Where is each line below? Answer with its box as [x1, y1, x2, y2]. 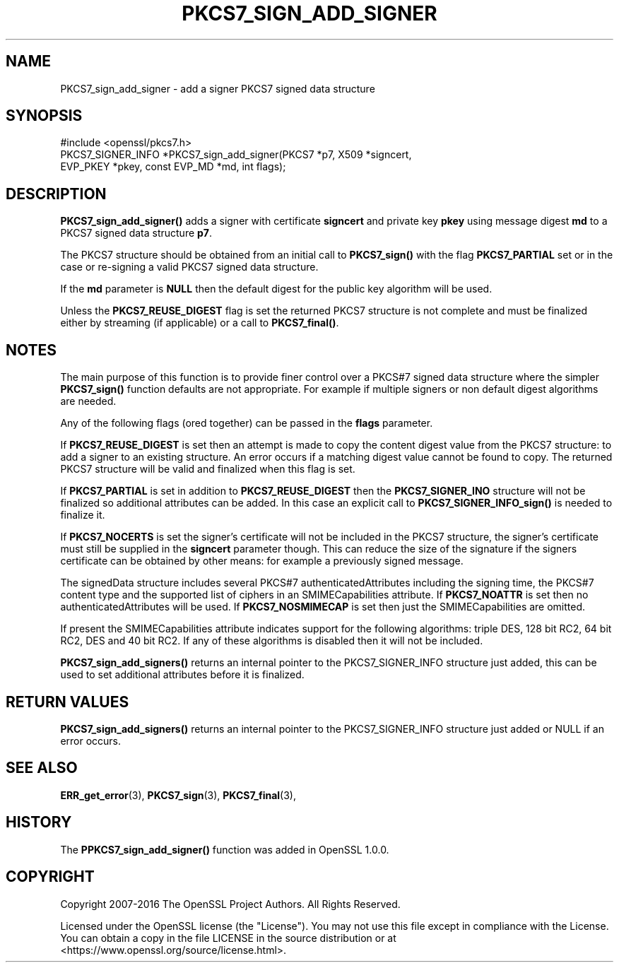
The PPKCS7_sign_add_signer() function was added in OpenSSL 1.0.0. [60, 843, 389, 856]
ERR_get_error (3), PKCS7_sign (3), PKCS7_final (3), [60, 789, 297, 801]
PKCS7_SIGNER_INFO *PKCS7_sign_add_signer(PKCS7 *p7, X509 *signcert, [60, 148, 412, 161]
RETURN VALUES [6, 692, 129, 711]
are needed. [60, 395, 117, 408]
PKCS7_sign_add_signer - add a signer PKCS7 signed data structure [60, 82, 375, 95]
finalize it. [60, 509, 105, 521]
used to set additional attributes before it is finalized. [60, 668, 305, 681]
